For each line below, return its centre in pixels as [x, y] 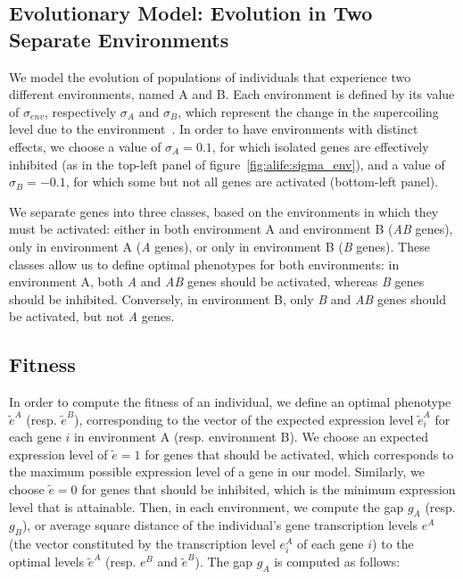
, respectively [80, 111]
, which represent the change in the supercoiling [308, 111]
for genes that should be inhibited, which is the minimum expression [269, 489]
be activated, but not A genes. [92, 316]
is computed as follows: [337, 562]
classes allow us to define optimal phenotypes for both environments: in [204, 264]
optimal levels [47, 562]
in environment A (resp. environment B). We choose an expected [251, 437]
